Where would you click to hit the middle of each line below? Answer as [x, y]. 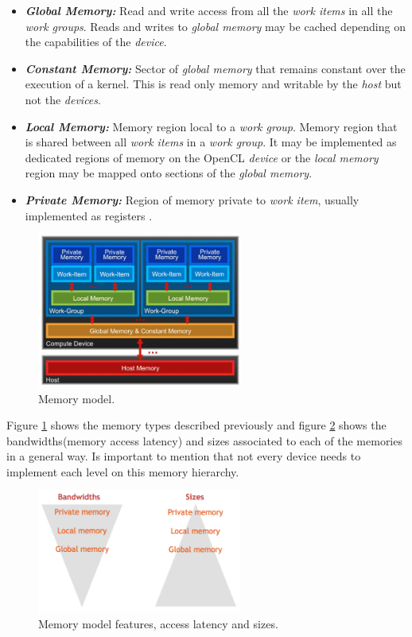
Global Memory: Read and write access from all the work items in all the [209, 10]
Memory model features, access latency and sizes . [158, 624]
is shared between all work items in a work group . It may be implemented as [211, 142]
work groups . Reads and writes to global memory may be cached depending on [215, 26]
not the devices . [63, 99]
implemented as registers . [89, 215]
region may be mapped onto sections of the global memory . [169, 173]
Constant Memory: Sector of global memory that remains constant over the [215, 68]
